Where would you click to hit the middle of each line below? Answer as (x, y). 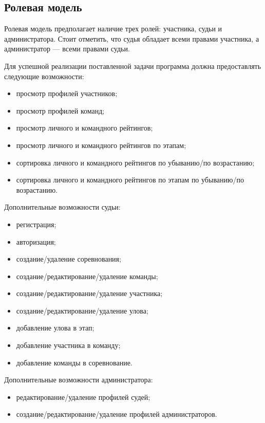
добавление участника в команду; (68, 345)
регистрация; (36, 224)
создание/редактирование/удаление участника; (89, 293)
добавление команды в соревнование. (74, 362)
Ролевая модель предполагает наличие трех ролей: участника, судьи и (113, 29)
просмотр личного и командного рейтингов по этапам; (101, 145)
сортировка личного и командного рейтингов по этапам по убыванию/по (130, 180)
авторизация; (36, 241)
